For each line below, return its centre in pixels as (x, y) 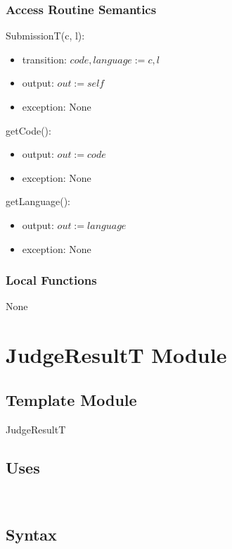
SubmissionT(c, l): (45, 36)
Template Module (71, 399)
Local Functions (51, 280)
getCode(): (28, 130)
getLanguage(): (38, 201)
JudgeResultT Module (116, 355)
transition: (44, 59)
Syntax (31, 535)
